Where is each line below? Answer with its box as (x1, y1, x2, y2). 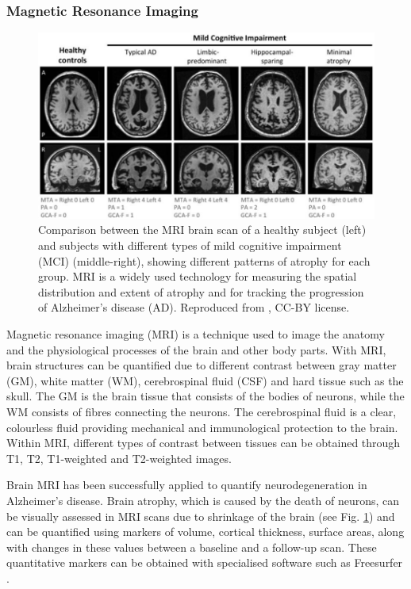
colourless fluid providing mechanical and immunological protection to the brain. (6, 419, 398, 435)
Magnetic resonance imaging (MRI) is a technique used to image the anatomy (6, 325, 385, 342)
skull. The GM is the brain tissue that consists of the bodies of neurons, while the (6, 388, 405, 404)
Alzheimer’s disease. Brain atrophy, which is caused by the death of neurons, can (6, 491, 400, 508)
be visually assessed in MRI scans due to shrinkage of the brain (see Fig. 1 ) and (6, 507, 395, 524)
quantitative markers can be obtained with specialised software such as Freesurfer (6, 554, 403, 571)
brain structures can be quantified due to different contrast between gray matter (6, 357, 397, 373)
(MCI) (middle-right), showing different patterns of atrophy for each (38, 252, 371, 269)
